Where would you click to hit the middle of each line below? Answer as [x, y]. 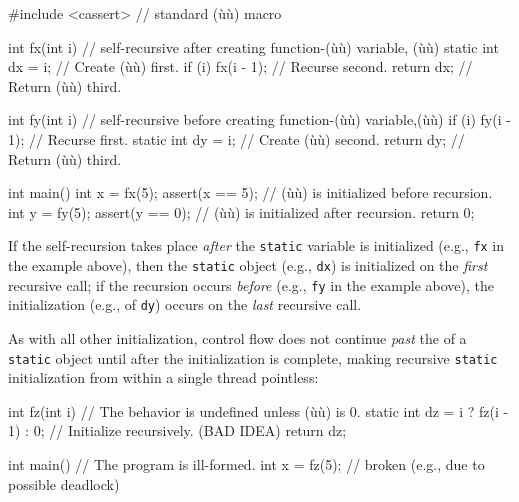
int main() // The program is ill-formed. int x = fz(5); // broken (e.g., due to [246, 464]
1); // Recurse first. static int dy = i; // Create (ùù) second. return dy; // [236, 138]
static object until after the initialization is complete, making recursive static [253, 357]
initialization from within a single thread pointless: [163, 377]
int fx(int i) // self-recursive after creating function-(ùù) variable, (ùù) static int [253, 46]
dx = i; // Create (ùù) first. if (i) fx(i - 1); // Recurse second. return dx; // [240, 66]
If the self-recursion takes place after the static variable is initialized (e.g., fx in [256, 245]
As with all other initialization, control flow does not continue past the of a [237, 337]
